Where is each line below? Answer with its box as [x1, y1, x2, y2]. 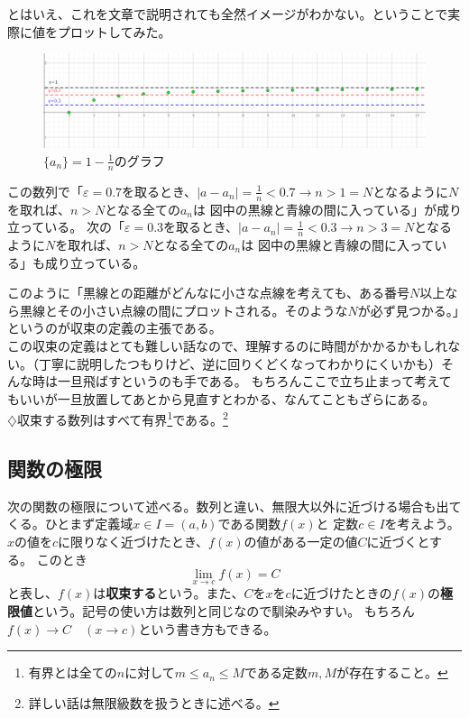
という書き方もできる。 [138, 619, 277, 638]
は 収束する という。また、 [93, 584, 244, 603]
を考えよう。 [384, 514, 460, 533]
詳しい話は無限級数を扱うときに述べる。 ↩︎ [28, 693, 280, 712]
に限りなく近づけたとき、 [58, 532, 209, 551]
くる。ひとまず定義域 [7, 514, 133, 533]
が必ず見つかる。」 [357, 300, 459, 319]
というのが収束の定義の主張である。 [7, 318, 222, 337]
